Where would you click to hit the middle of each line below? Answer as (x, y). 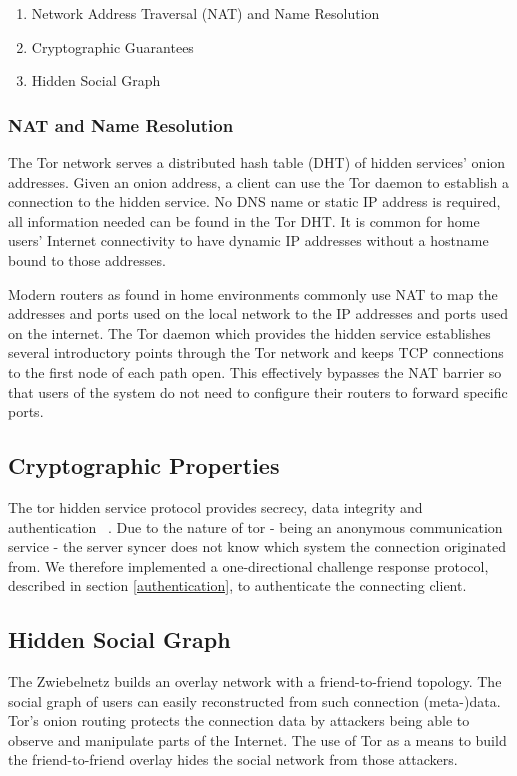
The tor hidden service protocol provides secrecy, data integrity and (215, 506)
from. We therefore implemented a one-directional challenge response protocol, (248, 565)
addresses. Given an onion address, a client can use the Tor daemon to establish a (258, 181)
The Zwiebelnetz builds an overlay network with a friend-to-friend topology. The (255, 681)
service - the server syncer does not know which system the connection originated (257, 546)
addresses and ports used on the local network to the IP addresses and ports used (258, 313)
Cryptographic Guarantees (112, 46)
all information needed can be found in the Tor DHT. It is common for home (244, 220)
